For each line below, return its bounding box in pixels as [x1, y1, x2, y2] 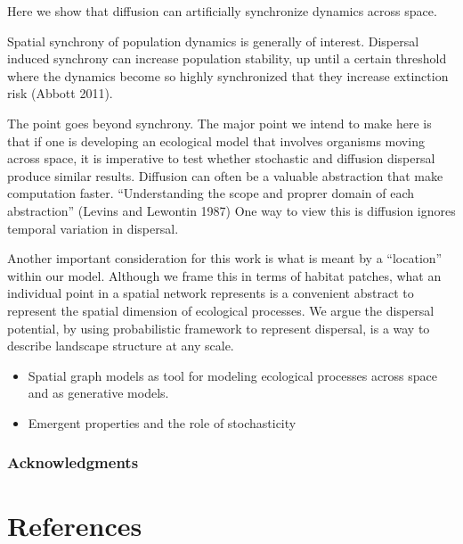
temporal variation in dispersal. [7, 218, 179, 237]
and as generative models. [28, 383, 169, 402]
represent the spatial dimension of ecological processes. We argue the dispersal [7, 301, 435, 319]
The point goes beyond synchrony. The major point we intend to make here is [7, 113, 432, 132]
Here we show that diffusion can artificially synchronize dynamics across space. [7, 2, 437, 20]
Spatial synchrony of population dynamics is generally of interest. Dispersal [7, 31, 419, 50]
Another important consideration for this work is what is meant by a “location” [7, 249, 443, 268]
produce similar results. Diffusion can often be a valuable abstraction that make [7, 166, 443, 185]
